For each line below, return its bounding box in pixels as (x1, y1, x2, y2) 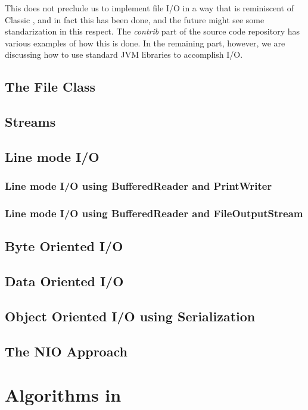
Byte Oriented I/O (5, 237, 123, 255)
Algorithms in (5, 383, 122, 407)
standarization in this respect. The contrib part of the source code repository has (5, 25, 300, 37)
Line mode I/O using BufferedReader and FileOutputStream (5, 206, 303, 221)
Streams (5, 112, 56, 131)
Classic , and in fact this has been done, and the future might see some (5, 13, 265, 26)
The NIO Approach (5, 342, 127, 360)
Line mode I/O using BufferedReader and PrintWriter (5, 179, 272, 193)
